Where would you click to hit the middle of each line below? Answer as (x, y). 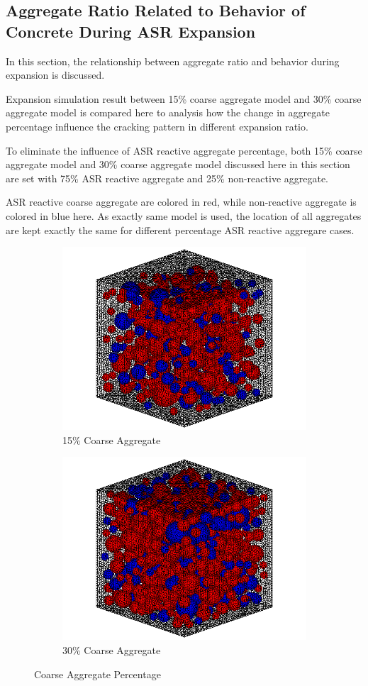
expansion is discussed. (55, 75)
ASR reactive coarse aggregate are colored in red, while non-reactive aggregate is (181, 202)
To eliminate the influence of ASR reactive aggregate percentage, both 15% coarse (184, 150)
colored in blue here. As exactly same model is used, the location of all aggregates (184, 215)
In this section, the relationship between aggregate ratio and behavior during (173, 61)
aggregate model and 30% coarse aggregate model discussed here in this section (178, 164)
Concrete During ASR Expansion (131, 31)
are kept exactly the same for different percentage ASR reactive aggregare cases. (180, 229)
